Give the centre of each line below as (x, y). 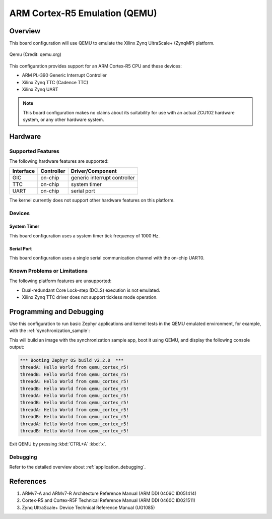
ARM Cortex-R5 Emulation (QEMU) (83, 13)
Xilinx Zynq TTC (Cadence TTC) (55, 82)
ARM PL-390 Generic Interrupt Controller (64, 75)
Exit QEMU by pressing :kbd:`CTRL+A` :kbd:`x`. (58, 444)
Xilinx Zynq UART (40, 89)
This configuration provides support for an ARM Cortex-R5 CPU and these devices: (96, 66)
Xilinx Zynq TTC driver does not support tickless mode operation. (90, 297)
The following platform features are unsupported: (60, 281)
